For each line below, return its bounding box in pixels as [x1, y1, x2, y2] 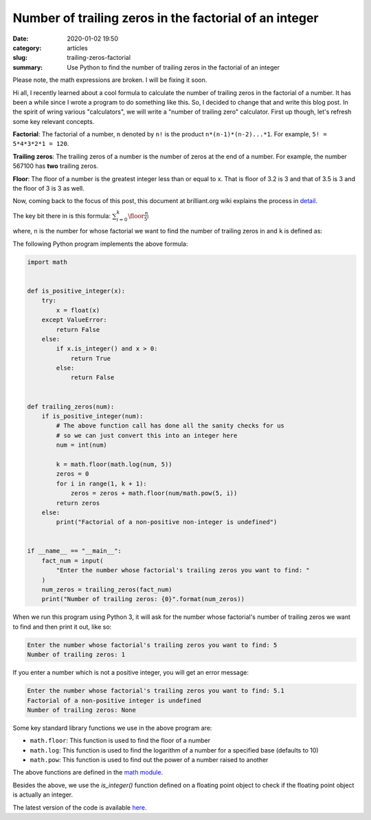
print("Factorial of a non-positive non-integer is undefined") [56, 518, 278, 526]
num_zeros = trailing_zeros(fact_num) [41, 586, 172, 593]
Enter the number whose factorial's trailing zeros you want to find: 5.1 [27, 687, 285, 695]
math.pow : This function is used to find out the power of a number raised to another [30, 756, 269, 764]
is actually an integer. [12, 790, 74, 799]
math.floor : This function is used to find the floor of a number [30, 737, 211, 745]
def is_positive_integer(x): [27, 286, 126, 295]
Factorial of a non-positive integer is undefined [27, 696, 202, 704]
